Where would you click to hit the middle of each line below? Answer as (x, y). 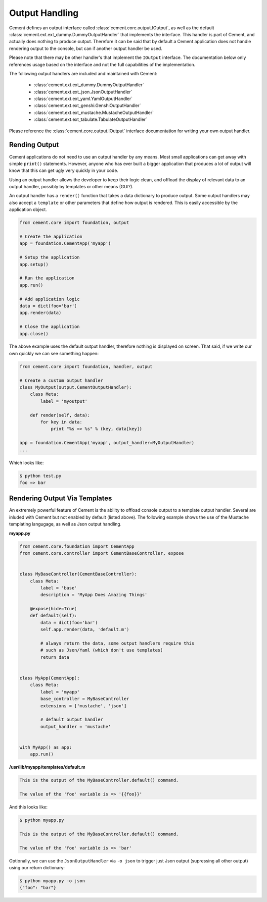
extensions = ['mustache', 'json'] (84, 706)
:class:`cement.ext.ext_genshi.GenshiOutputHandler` (88, 106)
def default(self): (54, 616)
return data (55, 657)
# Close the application (50, 327)
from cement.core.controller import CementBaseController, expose (102, 553)
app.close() (34, 334)
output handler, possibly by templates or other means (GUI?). (71, 187)
